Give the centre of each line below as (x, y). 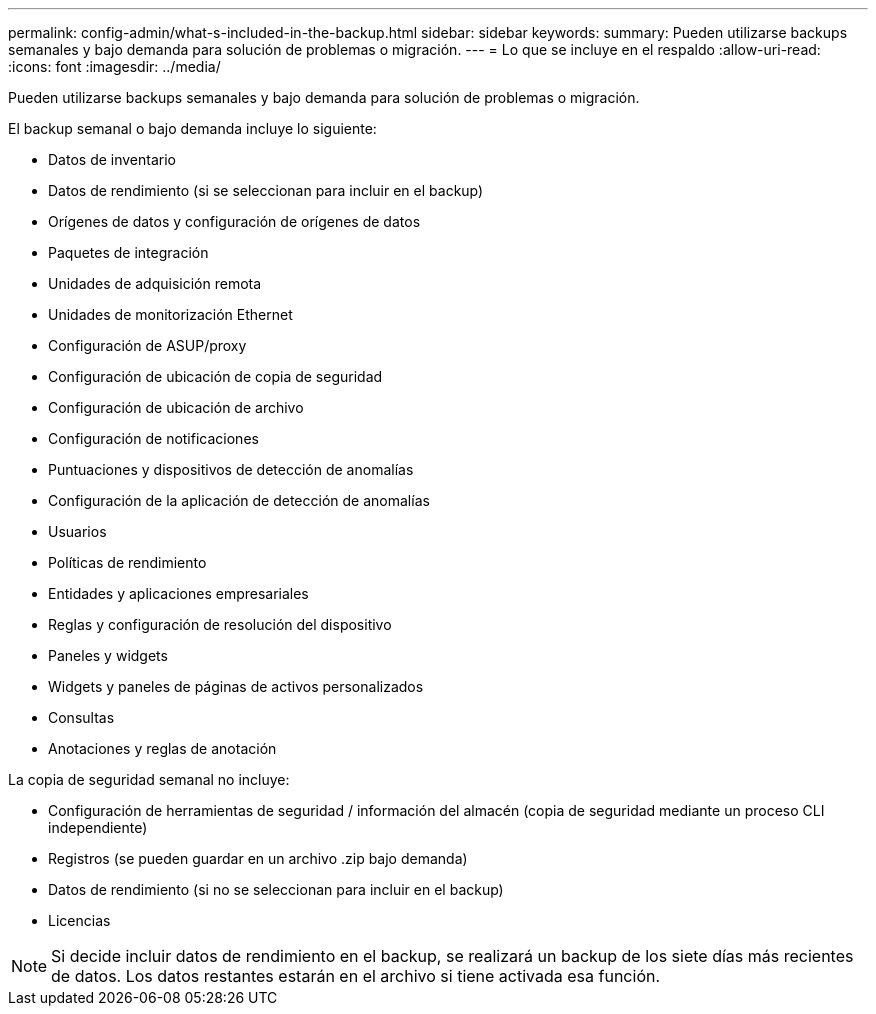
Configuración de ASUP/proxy (147, 345)
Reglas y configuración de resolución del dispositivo (220, 624)
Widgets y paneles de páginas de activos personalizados (236, 686)
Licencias (79, 920)
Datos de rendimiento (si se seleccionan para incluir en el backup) (266, 190)
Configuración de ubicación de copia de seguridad (215, 376)
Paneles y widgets (108, 655)
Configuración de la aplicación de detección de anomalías (239, 500)
